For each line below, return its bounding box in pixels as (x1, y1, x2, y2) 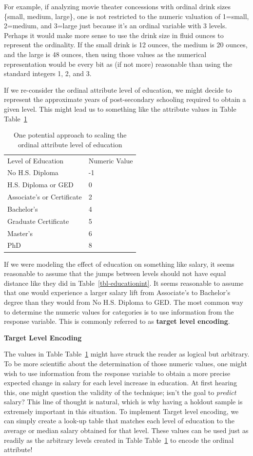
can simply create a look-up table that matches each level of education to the (4, 416, 235, 426)
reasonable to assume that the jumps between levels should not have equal (4, 268, 226, 278)
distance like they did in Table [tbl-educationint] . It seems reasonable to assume (4, 278, 244, 288)
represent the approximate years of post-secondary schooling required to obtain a (4, 94, 246, 104)
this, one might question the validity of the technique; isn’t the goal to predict (4, 387, 236, 397)
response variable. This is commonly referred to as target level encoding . (4, 316, 230, 326)
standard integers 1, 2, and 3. (4, 68, 92, 79)
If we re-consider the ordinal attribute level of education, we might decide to (4, 84, 232, 95)
